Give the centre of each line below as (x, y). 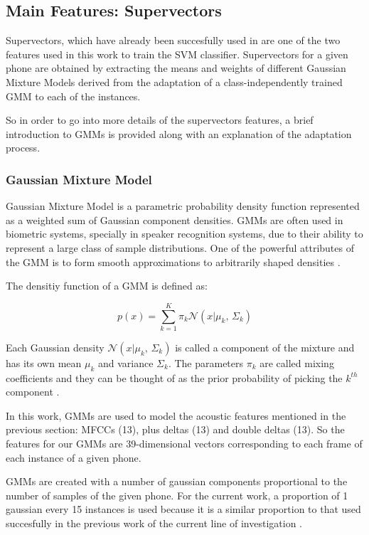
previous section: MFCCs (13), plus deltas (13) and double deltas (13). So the (175, 429)
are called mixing (297, 362)
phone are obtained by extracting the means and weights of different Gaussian (176, 68)
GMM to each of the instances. (73, 96)
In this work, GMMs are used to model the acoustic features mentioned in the (176, 415)
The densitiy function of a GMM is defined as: (107, 286)
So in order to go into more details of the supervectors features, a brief (160, 120)
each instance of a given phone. (74, 457)
